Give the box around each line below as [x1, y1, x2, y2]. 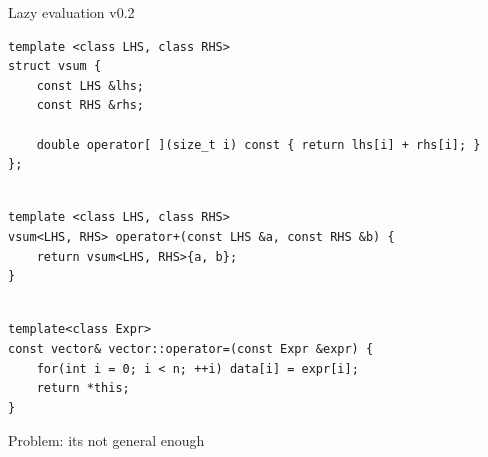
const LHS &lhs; [36, 78, 145, 93]
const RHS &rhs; [36, 98, 145, 113]
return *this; [36, 381, 130, 396]
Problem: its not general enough [8, 430, 205, 451]
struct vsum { [8, 59, 102, 74]
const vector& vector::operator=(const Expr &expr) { [8, 341, 374, 356]
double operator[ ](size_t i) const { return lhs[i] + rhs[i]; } [36, 137, 481, 152]
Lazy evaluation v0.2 [8, 2, 135, 22]
